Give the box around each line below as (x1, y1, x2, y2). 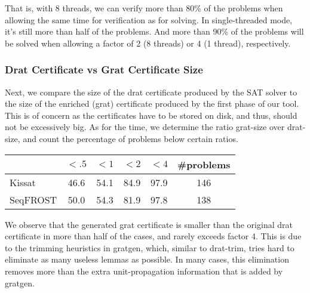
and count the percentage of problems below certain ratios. (23, 132, 238, 144)
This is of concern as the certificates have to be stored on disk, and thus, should (5, 109, 297, 121)
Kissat (10, 175, 36, 189)
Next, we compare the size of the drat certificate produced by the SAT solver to (5, 85, 297, 98)
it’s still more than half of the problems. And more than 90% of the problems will (5, 25, 304, 38)
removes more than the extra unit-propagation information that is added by (5, 264, 283, 277)
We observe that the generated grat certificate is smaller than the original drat (5, 218, 293, 230)
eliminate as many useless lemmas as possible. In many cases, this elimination (5, 253, 289, 266)
